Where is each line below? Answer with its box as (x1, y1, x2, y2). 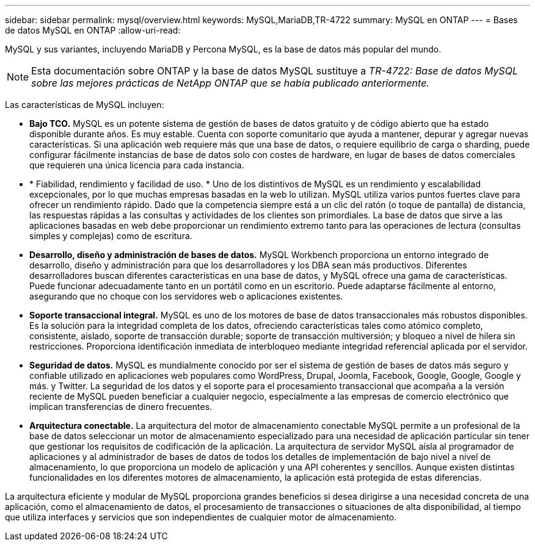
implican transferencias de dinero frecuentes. (29, 401, 213, 412)
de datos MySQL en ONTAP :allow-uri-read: (5, 25, 181, 35)
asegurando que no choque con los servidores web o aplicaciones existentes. (29, 291, 343, 301)
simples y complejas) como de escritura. (29, 231, 192, 241)
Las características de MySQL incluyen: (5, 99, 164, 110)
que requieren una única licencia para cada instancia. (29, 160, 244, 170)
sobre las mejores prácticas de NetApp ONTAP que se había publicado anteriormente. (31, 77, 429, 89)
